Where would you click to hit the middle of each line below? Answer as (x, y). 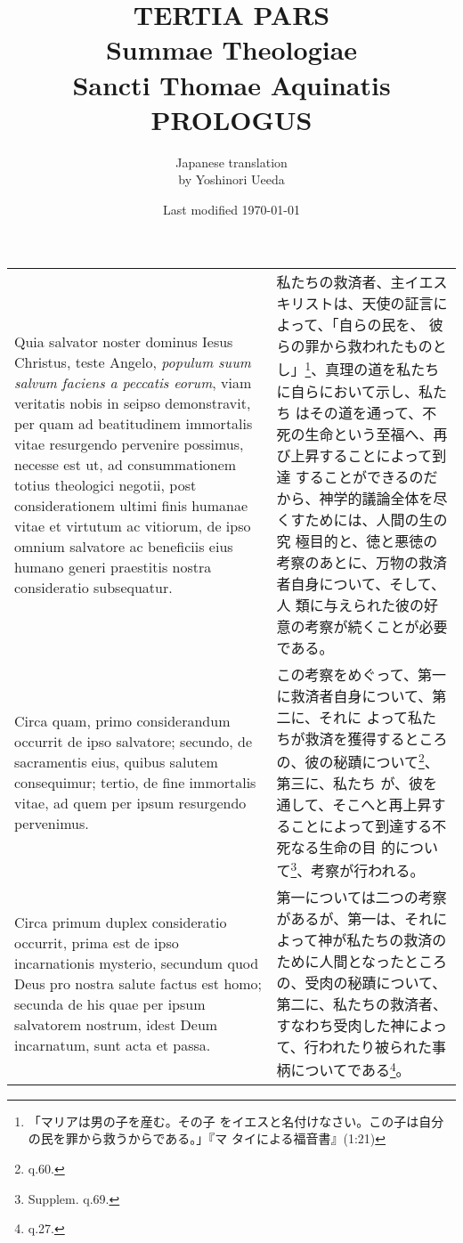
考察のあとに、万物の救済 (362, 562)
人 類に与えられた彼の (350, 605)
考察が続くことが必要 (376, 626)
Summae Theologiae (231, 49)
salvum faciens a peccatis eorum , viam (133, 383)
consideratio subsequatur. (93, 588)
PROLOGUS (231, 119)
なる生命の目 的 (343, 848)
